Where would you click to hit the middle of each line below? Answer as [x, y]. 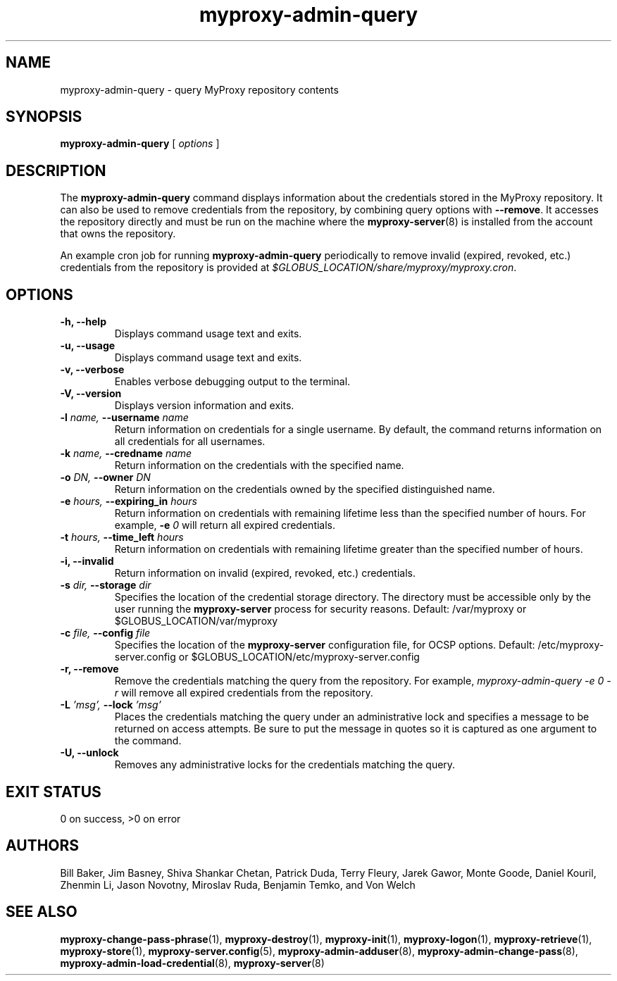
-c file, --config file [105, 633]
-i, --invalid [87, 561]
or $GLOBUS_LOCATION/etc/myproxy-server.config [299, 657]
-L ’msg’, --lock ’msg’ [111, 705]
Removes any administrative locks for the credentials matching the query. [285, 765]
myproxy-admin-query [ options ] [140, 144]
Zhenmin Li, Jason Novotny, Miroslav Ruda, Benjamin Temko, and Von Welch [238, 885]
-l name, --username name [124, 418]
